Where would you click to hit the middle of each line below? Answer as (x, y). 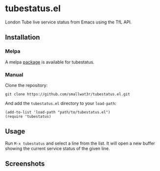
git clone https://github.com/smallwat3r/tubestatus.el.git (68, 94)
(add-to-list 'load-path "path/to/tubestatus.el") (58, 112)
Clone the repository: (26, 85)
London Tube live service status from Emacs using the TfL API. (69, 22)
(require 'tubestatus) (28, 116)
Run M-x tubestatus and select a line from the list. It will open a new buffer (80, 143)
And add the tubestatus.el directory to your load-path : (61, 103)
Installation (23, 37)
